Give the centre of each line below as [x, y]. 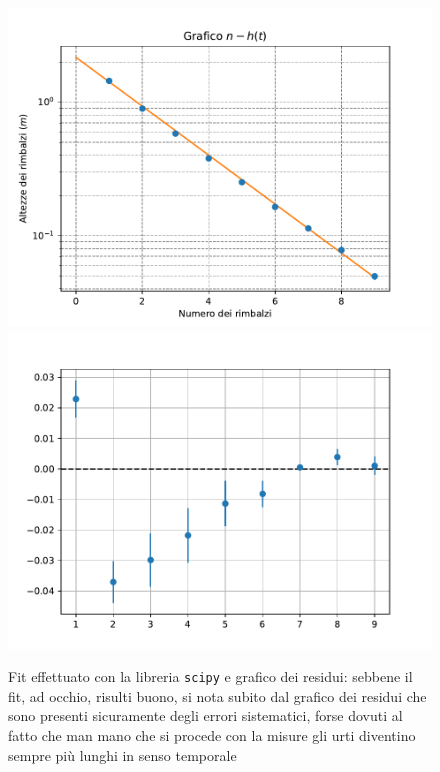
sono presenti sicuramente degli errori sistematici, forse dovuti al [205, 715]
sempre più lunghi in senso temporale [122, 754]
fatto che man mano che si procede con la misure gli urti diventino [212, 735]
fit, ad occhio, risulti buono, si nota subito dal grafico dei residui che [217, 695]
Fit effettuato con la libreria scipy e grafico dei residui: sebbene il [210, 676]
